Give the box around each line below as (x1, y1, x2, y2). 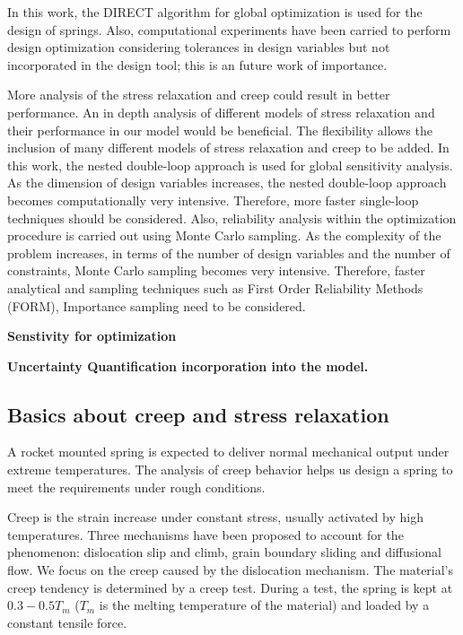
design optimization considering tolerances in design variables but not (7, 38, 390, 57)
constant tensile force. (7, 613, 127, 631)
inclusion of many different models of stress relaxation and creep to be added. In (7, 138, 450, 157)
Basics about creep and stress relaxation (7, 400, 389, 428)
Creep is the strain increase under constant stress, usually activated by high (7, 508, 424, 526)
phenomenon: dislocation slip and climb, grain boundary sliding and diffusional (7, 543, 441, 561)
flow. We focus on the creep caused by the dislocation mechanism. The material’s (7, 561, 454, 579)
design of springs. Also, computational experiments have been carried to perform (7, 20, 451, 39)
